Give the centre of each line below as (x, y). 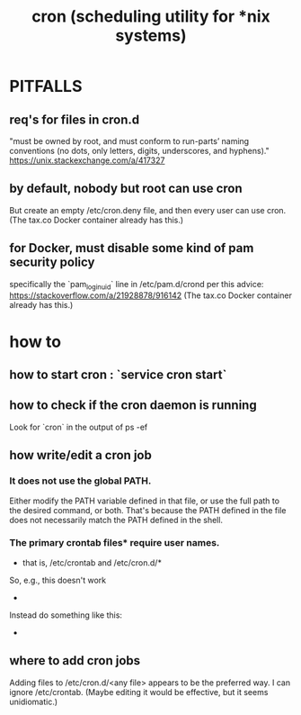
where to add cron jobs (75, 661)
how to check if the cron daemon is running (133, 406)
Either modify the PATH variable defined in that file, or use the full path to (145, 501)
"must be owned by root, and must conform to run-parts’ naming (129, 141)
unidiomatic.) (34, 701)
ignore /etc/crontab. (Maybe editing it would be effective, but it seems (139, 692)
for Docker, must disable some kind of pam (132, 248)
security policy (52, 262)
